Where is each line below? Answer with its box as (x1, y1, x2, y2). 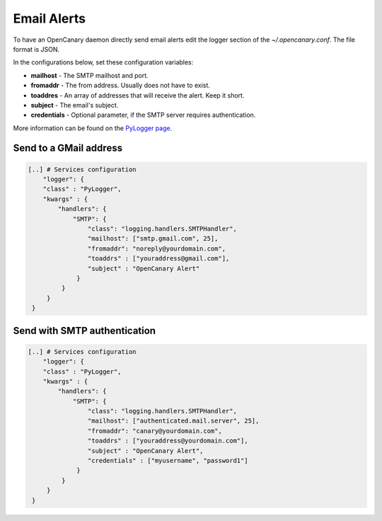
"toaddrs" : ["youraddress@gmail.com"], (87, 255, 230, 263)
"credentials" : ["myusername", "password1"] (87, 457, 248, 465)
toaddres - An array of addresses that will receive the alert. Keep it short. (30, 91, 245, 99)
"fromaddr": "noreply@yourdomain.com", (87, 244, 226, 253)
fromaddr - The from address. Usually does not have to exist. (30, 81, 210, 90)
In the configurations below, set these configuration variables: (13, 58, 194, 67)
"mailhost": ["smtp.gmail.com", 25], (87, 234, 219, 243)
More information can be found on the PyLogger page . (13, 124, 173, 132)
